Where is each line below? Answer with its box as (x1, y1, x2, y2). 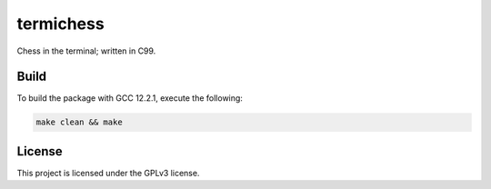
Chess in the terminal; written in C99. (16, 45, 156, 56)
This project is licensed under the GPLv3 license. (16, 167, 200, 178)
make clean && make (35, 117, 123, 127)
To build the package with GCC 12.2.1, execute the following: (16, 93, 243, 104)
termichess (16, 14, 105, 34)
